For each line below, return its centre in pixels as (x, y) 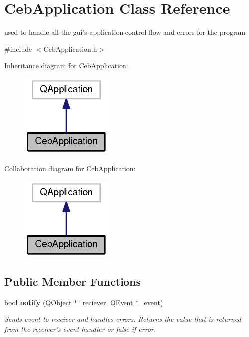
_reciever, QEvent (105, 302)
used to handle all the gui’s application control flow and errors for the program (125, 32)
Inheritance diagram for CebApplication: (66, 65)
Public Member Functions (73, 281)
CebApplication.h (70, 49)
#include (18, 49)
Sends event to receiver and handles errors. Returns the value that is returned (123, 319)
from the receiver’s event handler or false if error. (80, 328)
